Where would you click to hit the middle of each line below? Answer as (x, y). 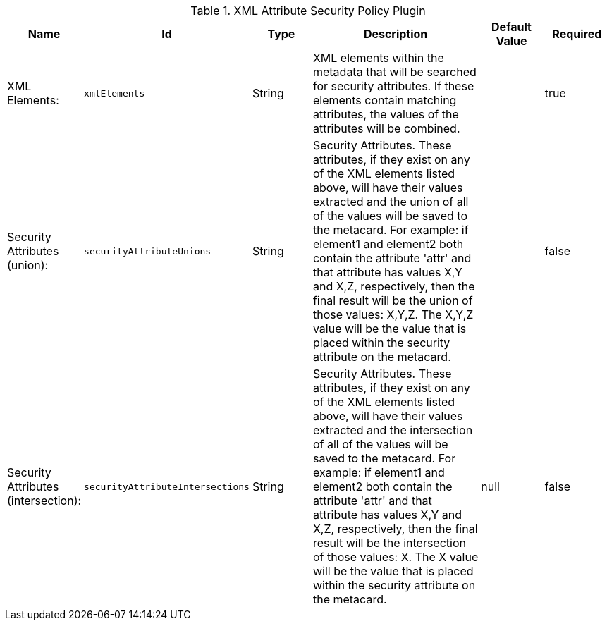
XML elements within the (378, 58)
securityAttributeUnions (148, 251)
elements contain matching (385, 100)
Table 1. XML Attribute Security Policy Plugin (308, 11)
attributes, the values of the (386, 114)
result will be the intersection (389, 543)
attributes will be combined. (386, 128)
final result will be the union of (393, 300)
